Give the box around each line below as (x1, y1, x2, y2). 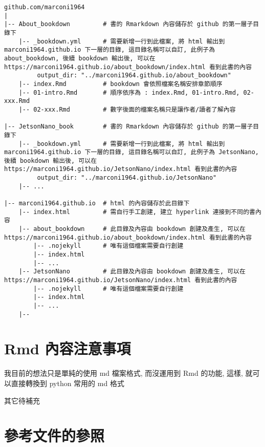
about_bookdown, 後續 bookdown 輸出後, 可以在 (4, 54, 156, 62)
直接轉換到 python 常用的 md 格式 (11, 378, 124, 388)
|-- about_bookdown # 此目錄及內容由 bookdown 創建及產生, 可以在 (18, 225, 246, 233)
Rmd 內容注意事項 (4, 338, 131, 359)
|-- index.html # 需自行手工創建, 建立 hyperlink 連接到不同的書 (18, 208, 255, 216)
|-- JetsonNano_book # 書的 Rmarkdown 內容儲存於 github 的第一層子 (4, 123, 253, 131)
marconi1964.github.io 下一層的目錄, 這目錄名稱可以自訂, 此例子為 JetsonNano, (4, 148, 259, 156)
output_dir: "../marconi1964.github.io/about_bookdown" (37, 72, 231, 79)
